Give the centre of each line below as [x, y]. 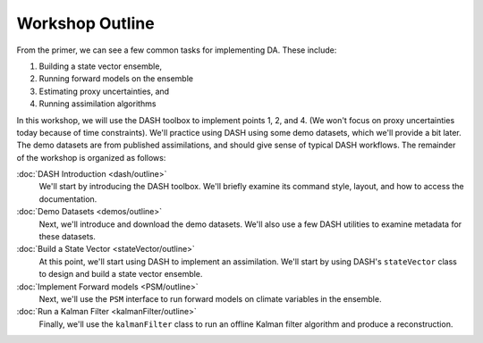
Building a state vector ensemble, [101, 66]
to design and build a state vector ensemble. [121, 274]
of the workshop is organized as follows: [91, 157]
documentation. [68, 199]
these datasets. [67, 237]
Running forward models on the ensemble [116, 79]
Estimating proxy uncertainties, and [104, 91]
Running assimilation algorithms [97, 104]
